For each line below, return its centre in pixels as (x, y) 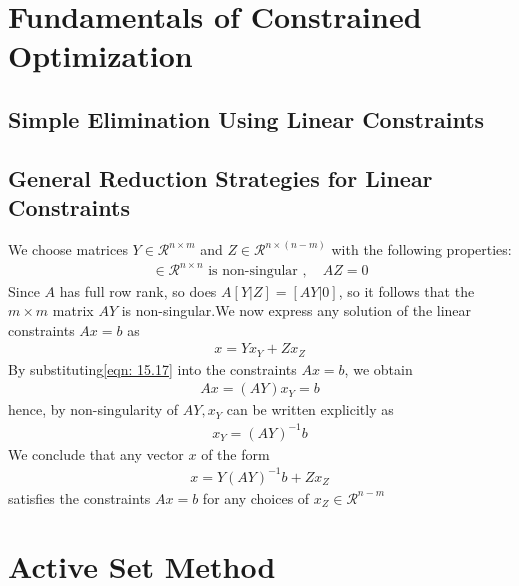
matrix (73, 310)
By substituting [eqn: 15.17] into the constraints (152, 368)
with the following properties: (421, 249)
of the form (235, 453)
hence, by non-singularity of (93, 409)
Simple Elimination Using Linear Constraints (246, 118)
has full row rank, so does (138, 290)
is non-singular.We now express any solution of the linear (296, 310)
